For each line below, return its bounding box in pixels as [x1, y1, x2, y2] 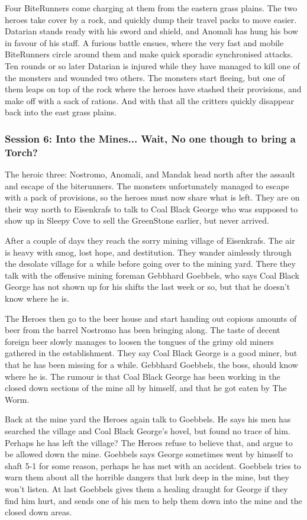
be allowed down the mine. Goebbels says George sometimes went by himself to [5, 448, 293, 460]
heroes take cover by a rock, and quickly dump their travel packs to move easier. [5, 13, 297, 25]
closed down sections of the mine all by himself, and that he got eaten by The [5, 382, 287, 394]
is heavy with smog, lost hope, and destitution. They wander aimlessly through [5, 246, 292, 258]
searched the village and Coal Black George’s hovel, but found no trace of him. [5, 424, 290, 437]
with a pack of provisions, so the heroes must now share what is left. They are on [5, 191, 300, 204]
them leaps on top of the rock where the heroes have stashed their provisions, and [5, 83, 302, 95]
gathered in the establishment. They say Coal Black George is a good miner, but [5, 347, 298, 359]
